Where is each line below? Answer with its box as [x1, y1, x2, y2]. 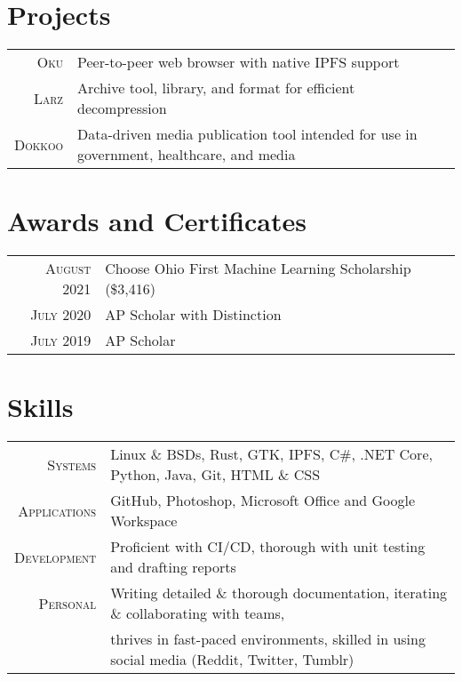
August [44, 258, 92, 279]
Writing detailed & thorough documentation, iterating [110, 582, 448, 604]
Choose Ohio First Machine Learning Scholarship [105, 258, 411, 279]
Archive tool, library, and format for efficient [77, 77, 355, 99]
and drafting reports [110, 557, 236, 578]
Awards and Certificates [7, 203, 307, 239]
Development [14, 546, 97, 567]
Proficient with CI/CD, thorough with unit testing [110, 536, 426, 557]
